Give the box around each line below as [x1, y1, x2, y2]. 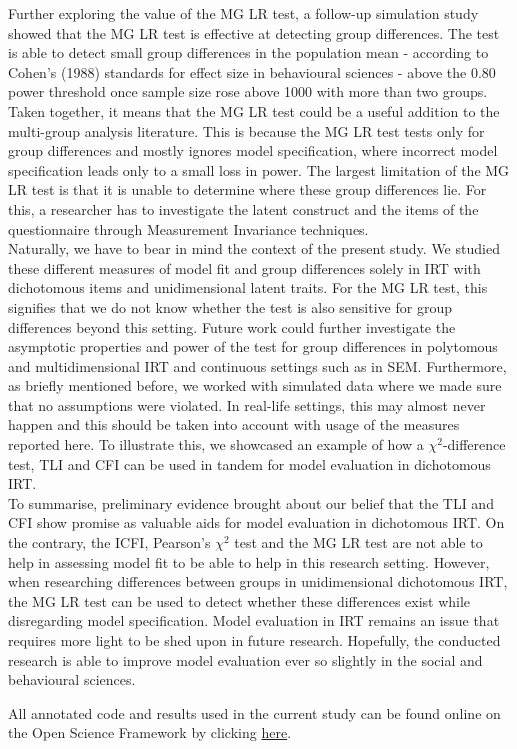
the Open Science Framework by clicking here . [8, 722, 292, 743]
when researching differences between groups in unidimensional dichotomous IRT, [8, 571, 508, 592]
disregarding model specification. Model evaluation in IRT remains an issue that [8, 610, 500, 631]
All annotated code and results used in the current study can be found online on [8, 702, 501, 723]
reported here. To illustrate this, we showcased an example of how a [8, 434, 424, 455]
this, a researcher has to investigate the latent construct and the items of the [8, 198, 479, 219]
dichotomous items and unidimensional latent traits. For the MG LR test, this [8, 277, 488, 298]
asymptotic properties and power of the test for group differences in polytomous [8, 336, 498, 357]
